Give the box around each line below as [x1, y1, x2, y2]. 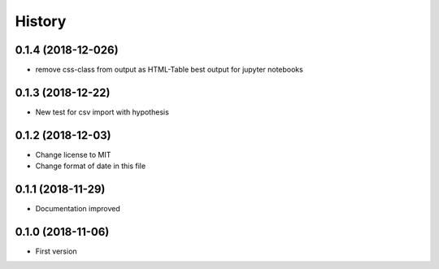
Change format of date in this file [35, 161, 146, 171]
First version [35, 246, 77, 256]
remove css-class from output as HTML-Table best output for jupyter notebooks [35, 65, 304, 75]
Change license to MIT [35, 150, 111, 159]
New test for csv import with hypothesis [35, 106, 170, 117]
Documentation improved [35, 204, 121, 214]
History [15, 12, 67, 30]
